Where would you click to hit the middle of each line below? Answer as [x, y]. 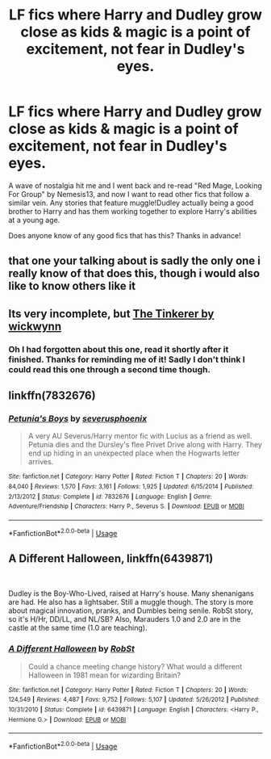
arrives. [41, 462]
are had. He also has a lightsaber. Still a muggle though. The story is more [131, 602]
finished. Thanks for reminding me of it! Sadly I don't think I [127, 359]
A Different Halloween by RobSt [71, 649]
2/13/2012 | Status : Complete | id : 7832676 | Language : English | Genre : [110, 497]
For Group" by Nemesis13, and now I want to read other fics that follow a [129, 194]
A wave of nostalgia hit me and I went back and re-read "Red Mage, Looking [135, 185]
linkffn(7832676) [52, 396]
